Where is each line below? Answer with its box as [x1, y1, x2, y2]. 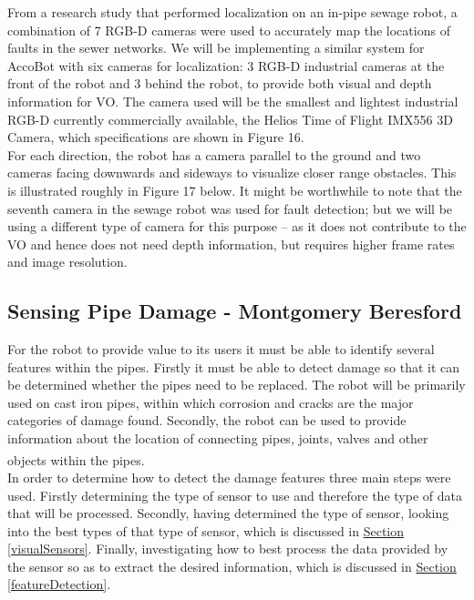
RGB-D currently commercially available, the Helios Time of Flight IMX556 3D [7, 109, 453, 128]
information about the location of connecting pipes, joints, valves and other [7, 429, 428, 448]
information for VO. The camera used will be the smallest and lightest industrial [7, 91, 459, 110]
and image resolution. [7, 252, 128, 271]
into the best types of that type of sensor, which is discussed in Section [7, 521, 405, 540]
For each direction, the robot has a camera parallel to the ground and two [7, 145, 421, 164]
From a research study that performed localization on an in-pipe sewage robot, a [7, 3, 458, 21]
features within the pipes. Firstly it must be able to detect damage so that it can [7, 357, 460, 376]
